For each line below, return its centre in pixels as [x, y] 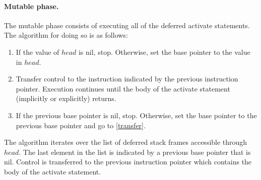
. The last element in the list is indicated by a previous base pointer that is [135, 152]
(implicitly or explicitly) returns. [66, 98]
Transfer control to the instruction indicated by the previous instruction [127, 79]
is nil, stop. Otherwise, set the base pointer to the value [164, 52]
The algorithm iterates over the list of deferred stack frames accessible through [126, 142]
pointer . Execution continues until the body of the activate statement [123, 88]
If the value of [38, 52]
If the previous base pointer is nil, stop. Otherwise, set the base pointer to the [136, 115]
